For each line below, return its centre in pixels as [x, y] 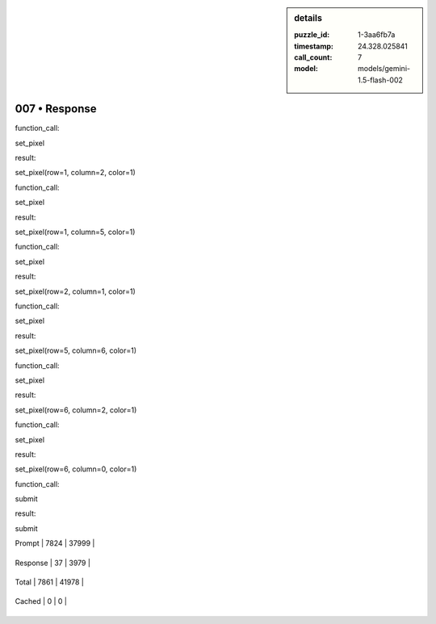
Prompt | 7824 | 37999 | [55, 543]
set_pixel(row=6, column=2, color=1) [76, 410]
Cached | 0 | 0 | [41, 601]
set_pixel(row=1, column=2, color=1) [75, 173]
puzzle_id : [312, 35]
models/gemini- [384, 69]
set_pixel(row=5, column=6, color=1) [76, 350]
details [308, 18]
